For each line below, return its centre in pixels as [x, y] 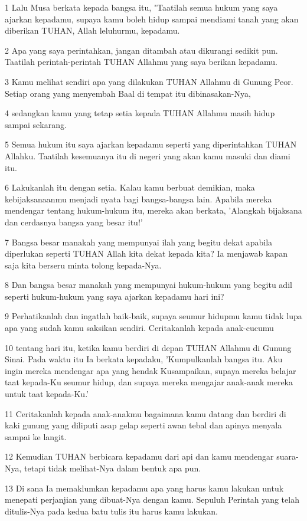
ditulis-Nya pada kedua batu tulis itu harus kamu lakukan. [111, 511]
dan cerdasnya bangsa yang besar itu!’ [74, 222]
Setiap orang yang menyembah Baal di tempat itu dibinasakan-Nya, [128, 93]
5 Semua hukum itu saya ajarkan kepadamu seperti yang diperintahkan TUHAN [151, 144]
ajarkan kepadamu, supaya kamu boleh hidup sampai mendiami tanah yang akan [152, 19]
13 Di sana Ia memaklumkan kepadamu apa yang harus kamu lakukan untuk [144, 488]
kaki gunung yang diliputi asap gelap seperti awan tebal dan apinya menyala [143, 425]
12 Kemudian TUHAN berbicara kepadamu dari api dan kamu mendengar [139, 456]
